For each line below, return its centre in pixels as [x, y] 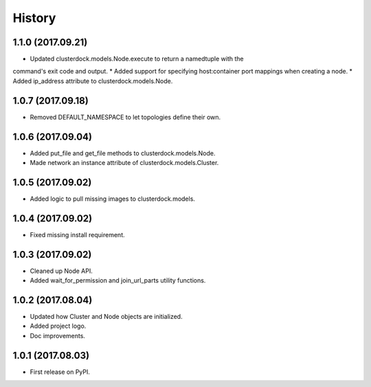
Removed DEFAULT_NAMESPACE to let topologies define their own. [125, 117]
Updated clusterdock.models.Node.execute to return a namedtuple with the [137, 59]
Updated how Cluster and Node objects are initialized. [106, 317]
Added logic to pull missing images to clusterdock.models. [113, 199]
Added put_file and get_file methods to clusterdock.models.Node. [123, 153]
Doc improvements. [58, 335]
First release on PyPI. [60, 372]
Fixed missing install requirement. [77, 234]
